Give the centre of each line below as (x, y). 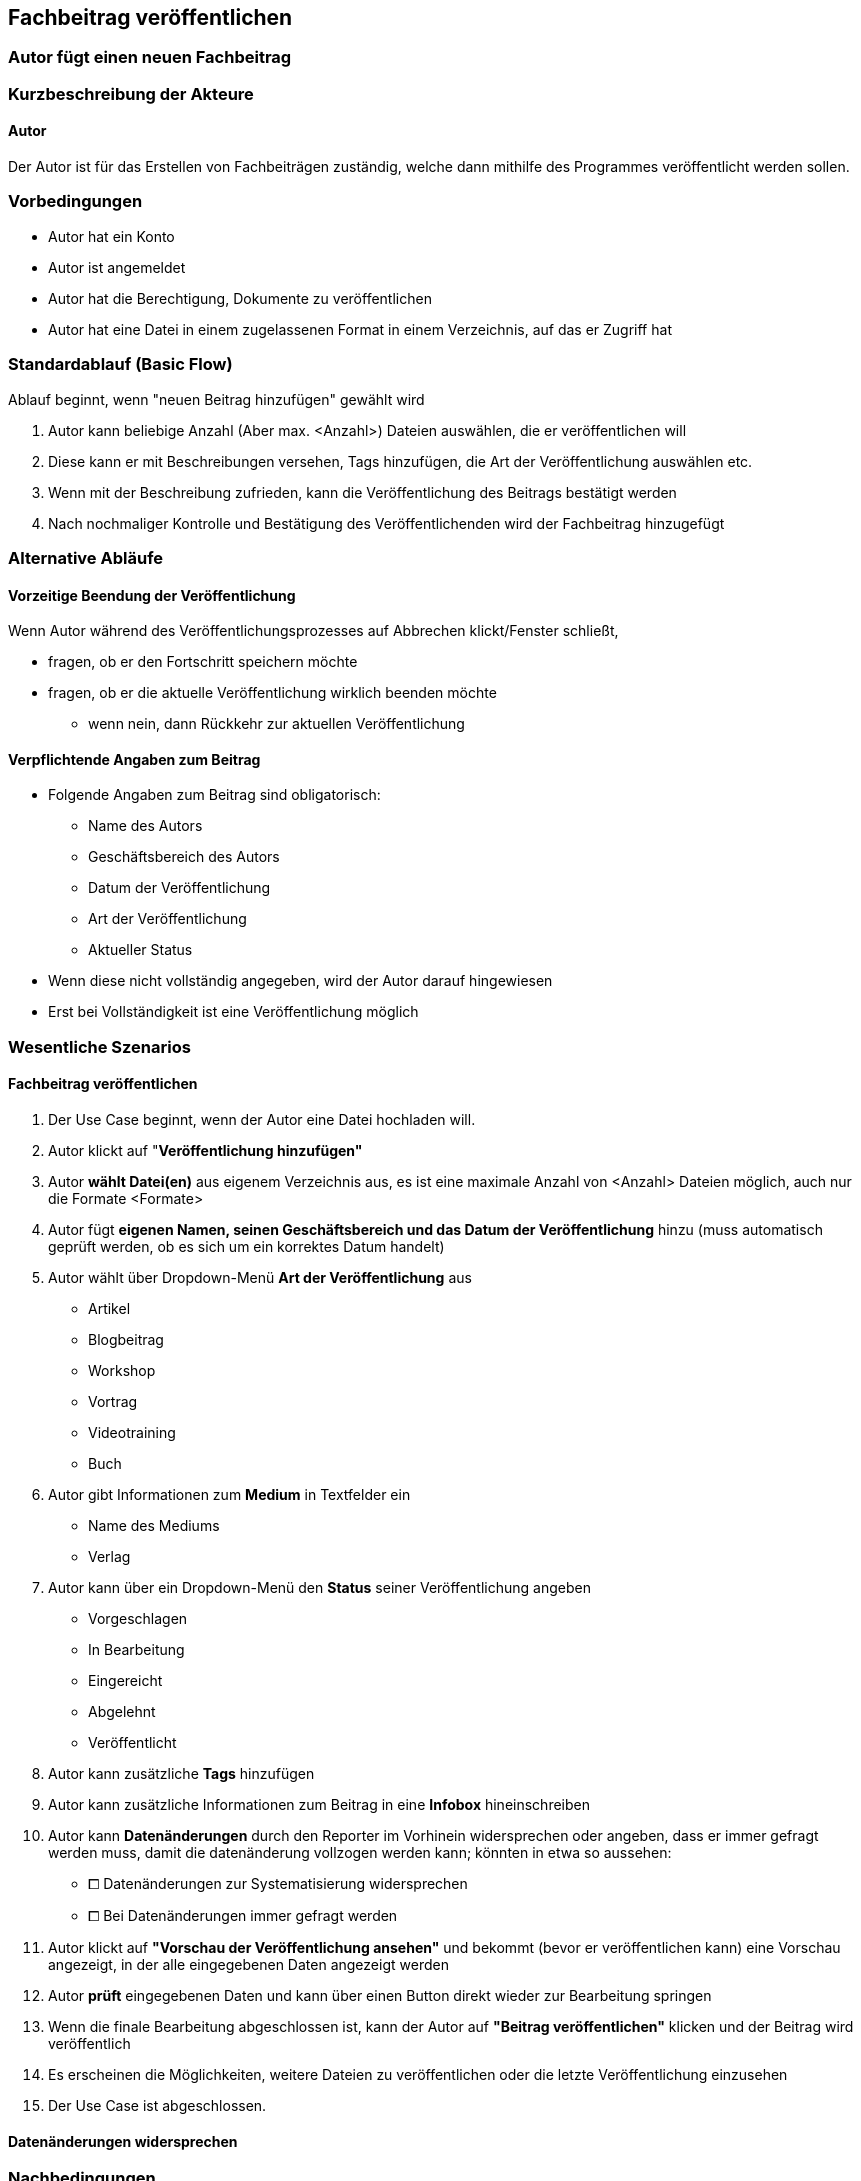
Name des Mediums (154, 1525)
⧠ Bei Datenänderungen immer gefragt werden (243, 1915)
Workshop (122, 1370)
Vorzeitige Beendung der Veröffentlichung (152, 595)
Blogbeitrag (126, 1339)
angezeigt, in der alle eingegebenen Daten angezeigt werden (248, 1964)
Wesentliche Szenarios (99, 1046)
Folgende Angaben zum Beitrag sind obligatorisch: (214, 795)
